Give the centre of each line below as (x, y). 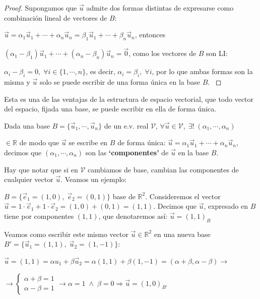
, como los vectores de (162, 53)
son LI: (217, 53)
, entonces (150, 35)
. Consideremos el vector (183, 196)
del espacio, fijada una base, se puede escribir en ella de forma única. (110, 109)
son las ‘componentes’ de (127, 152)
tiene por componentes (39, 216)
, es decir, (101, 71)
